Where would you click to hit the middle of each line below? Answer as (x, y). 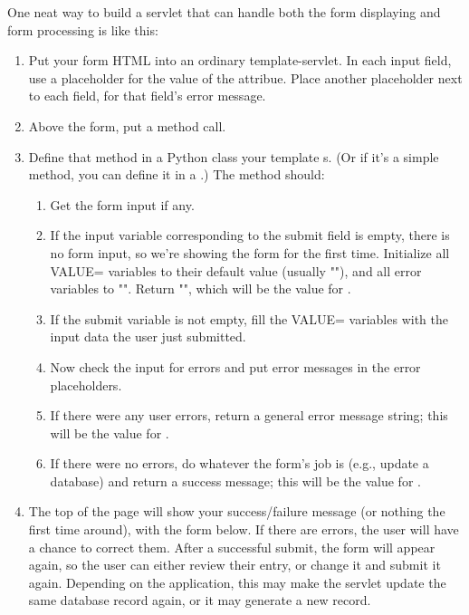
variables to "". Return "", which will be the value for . (201, 288)
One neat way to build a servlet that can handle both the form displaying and (224, 12)
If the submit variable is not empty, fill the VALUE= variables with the (249, 318)
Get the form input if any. (122, 204)
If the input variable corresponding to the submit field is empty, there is (250, 235)
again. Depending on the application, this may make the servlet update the (237, 582)
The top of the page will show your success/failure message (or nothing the (237, 511)
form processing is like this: (83, 29)
